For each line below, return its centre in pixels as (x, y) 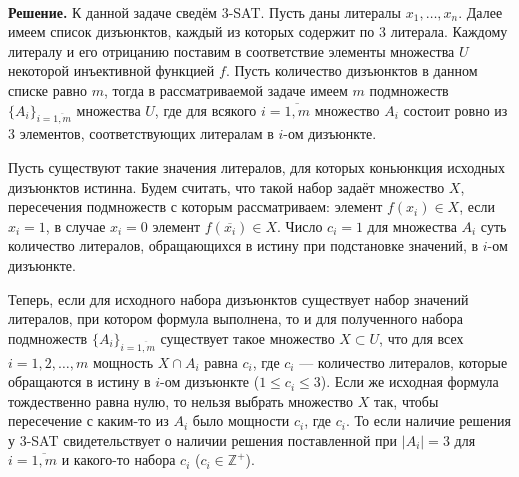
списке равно (48, 89)
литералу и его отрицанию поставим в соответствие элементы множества (231, 50)
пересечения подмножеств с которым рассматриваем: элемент (195, 206)
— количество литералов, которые (403, 361)
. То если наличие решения (428, 420)
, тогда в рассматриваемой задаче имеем (226, 89)
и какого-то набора (118, 459)
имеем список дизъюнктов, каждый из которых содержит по (191, 31)
